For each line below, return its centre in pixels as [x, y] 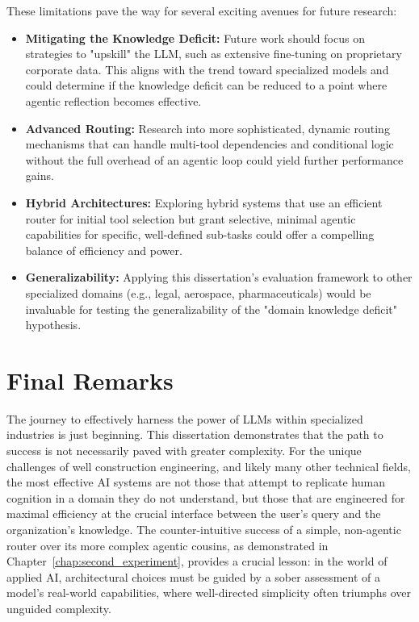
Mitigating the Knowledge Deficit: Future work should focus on [195, 38]
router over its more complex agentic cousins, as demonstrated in [168, 545]
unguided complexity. [59, 608]
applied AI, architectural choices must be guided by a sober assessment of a [193, 576]
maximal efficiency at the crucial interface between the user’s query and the [194, 513]
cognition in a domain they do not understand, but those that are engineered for [206, 497]
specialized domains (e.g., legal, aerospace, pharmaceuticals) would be [198, 292]
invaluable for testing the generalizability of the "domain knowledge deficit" [212, 309]
